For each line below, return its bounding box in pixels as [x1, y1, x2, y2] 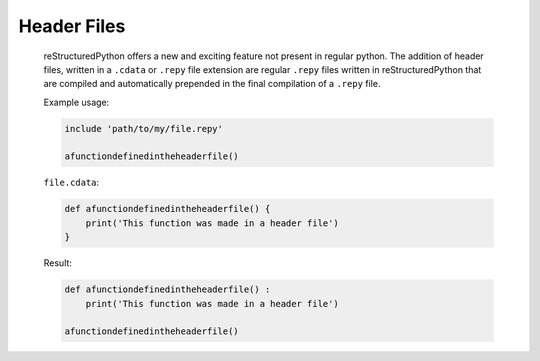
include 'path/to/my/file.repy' [64, 123, 224, 134]
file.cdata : [43, 176, 100, 189]
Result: [43, 257, 72, 269]
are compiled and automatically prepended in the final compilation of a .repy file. [43, 78, 381, 90]
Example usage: [43, 96, 110, 108]
